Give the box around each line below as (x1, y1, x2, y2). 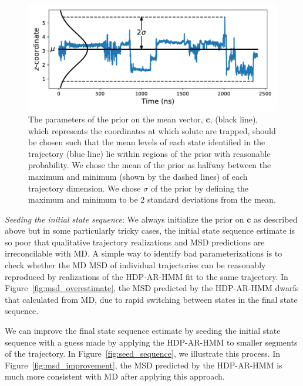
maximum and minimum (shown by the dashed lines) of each (28, 170, 248, 182)
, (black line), (210, 112, 258, 125)
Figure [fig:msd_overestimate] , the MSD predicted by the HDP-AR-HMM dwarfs (5, 282, 299, 294)
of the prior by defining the (150, 182, 249, 194)
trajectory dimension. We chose (28, 182, 141, 194)
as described (253, 213, 298, 225)
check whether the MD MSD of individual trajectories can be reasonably (5, 259, 266, 271)
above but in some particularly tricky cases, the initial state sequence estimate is (5, 224, 295, 237)
